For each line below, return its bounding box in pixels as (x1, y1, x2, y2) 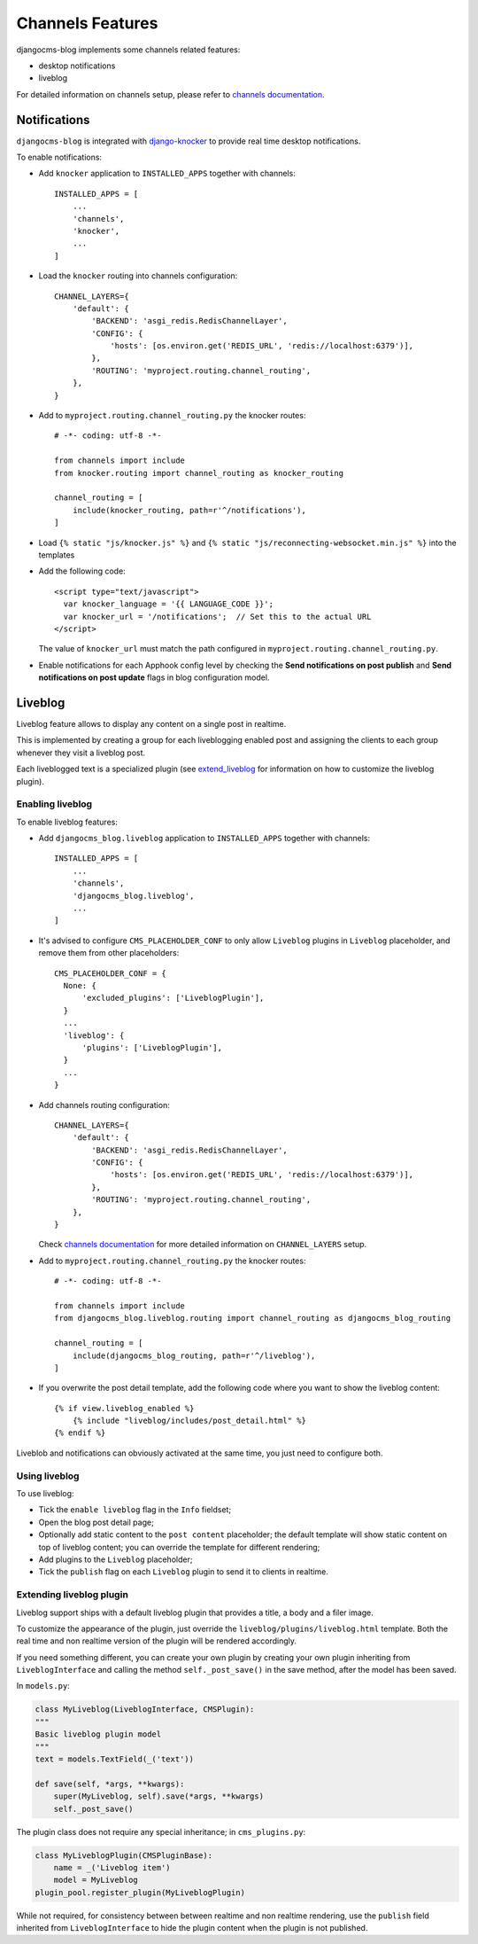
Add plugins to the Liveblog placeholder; (38, 1554, 193, 1565)
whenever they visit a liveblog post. (16, 747, 146, 758)
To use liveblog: (16, 1488, 74, 1499)
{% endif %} (54, 1428, 106, 1438)
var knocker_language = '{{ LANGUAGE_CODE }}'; (63, 599, 274, 609)
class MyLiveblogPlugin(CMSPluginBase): (35, 1850, 212, 1861)
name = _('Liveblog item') (53, 1862, 172, 1872)
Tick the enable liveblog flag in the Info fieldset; (38, 1504, 232, 1515)
